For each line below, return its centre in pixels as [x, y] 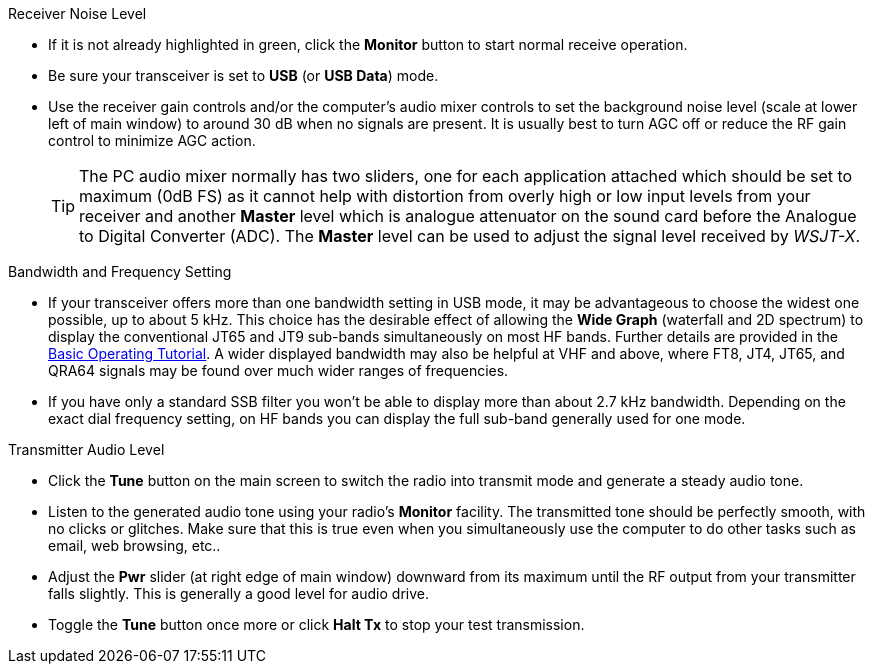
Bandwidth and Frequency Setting [120, 271]
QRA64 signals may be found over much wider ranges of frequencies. [278, 370]
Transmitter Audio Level [86, 449]
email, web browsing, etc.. [134, 545]
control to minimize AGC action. [152, 140]
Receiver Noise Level [77, 13]
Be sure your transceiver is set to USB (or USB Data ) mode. [243, 75]
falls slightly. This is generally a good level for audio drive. [238, 593]
